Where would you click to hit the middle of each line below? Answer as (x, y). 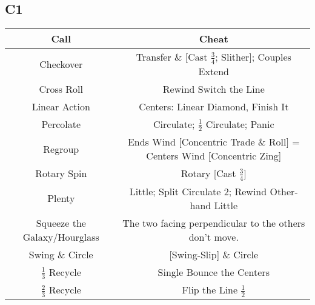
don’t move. (214, 236)
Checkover (61, 64)
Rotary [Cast (208, 173)
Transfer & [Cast (172, 57)
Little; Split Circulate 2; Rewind (198, 191)
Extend (214, 71)
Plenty (61, 198)
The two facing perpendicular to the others (214, 223)
